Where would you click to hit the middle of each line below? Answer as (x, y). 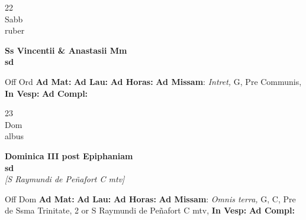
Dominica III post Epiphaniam (69, 155)
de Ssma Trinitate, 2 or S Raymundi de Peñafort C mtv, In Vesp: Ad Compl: (150, 210)
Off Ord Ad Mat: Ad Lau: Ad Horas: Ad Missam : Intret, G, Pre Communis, (153, 81)
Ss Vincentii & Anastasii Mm (66, 50)
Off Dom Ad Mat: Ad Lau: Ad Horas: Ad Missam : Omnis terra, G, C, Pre (150, 198)
